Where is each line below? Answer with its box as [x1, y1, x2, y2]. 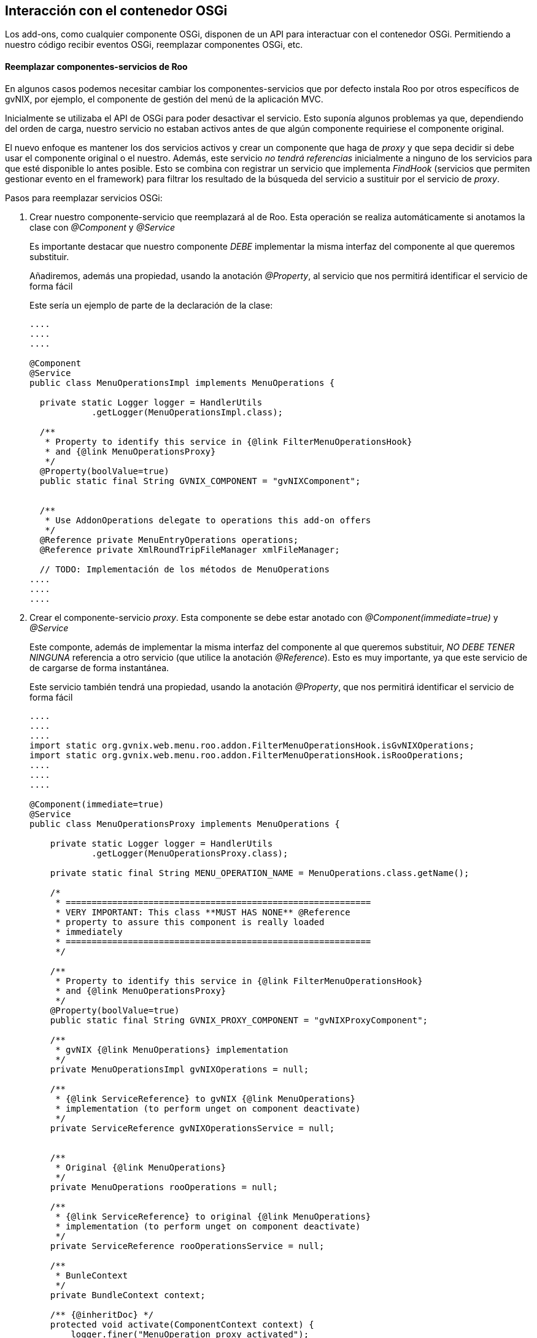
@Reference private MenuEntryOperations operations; [39, 534, 299, 545]
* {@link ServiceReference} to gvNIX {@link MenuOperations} [55, 1093, 356, 1104]
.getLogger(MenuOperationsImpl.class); [91, 407, 284, 417]
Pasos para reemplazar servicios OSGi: [5, 192, 163, 203]
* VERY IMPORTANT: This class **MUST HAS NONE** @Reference [55, 907, 350, 917]
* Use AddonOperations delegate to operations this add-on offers [45, 515, 371, 525]
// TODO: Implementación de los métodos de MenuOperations [39, 564, 330, 574]
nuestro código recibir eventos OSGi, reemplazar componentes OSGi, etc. [5, 39, 303, 50]
